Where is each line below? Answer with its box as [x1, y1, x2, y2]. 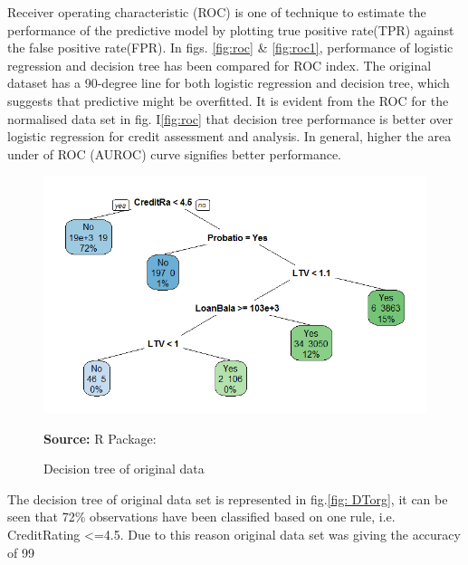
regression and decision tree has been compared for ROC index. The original [7, 55, 432, 74]
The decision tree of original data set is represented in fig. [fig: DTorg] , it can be [7, 489, 448, 508]
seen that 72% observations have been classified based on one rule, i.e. [7, 507, 396, 526]
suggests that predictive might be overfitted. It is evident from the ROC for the [7, 91, 449, 110]
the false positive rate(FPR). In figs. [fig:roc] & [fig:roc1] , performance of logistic [7, 38, 454, 57]
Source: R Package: [43, 428, 157, 447]
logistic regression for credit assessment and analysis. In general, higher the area [7, 127, 452, 146]
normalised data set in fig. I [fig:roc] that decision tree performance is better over [7, 109, 454, 128]
